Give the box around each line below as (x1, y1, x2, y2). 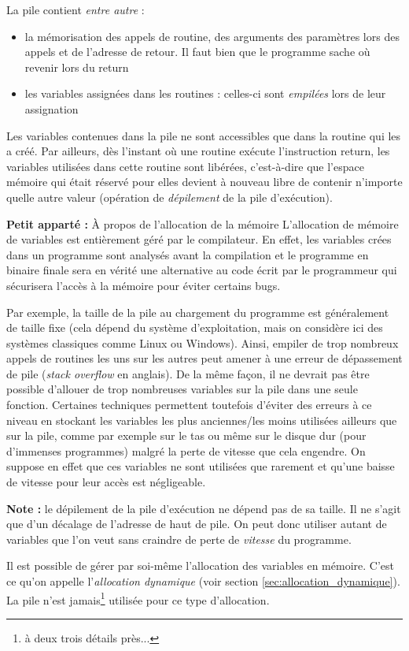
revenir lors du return (24, 58, 129, 75)
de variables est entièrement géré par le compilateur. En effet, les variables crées (6, 231, 392, 247)
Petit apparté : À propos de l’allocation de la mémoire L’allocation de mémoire (6, 215, 399, 232)
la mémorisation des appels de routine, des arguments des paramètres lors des (24, 28, 400, 44)
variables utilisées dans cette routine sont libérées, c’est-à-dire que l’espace (6, 158, 364, 174)
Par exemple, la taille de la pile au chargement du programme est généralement (6, 303, 389, 320)
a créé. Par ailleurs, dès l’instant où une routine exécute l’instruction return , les (6, 143, 390, 159)
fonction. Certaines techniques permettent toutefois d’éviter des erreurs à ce (6, 396, 372, 413)
